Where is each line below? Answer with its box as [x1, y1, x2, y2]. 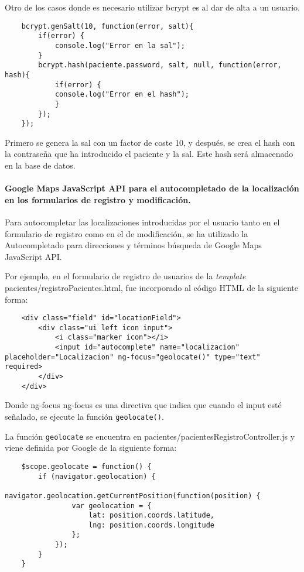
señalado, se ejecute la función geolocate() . [5, 410, 164, 422]
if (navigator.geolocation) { [38, 472, 156, 481]
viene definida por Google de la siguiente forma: [5, 441, 177, 454]
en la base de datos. [5, 159, 76, 171]
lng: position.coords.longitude [88, 520, 214, 529]
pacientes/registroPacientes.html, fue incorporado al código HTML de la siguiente [5, 281, 298, 293]
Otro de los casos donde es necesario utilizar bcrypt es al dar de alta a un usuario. [5, 1, 300, 13]
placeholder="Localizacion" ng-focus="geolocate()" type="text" [5, 352, 261, 361]
